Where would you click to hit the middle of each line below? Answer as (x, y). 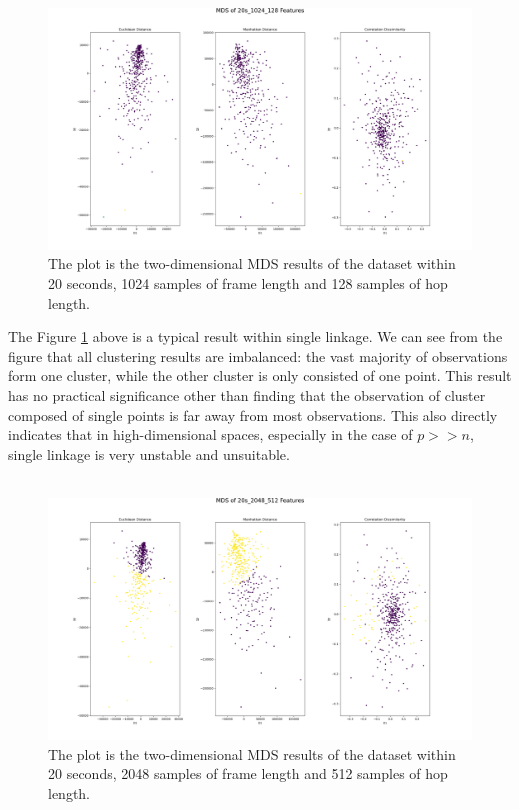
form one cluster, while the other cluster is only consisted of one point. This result (260, 375)
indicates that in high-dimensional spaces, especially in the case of (210, 434)
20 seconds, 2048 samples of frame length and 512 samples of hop (248, 773)
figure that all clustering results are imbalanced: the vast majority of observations (258, 355)
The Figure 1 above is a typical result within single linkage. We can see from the (255, 336)
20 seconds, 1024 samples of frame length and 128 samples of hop (248, 283)
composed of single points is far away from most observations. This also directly (253, 414)
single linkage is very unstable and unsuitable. (149, 453)
